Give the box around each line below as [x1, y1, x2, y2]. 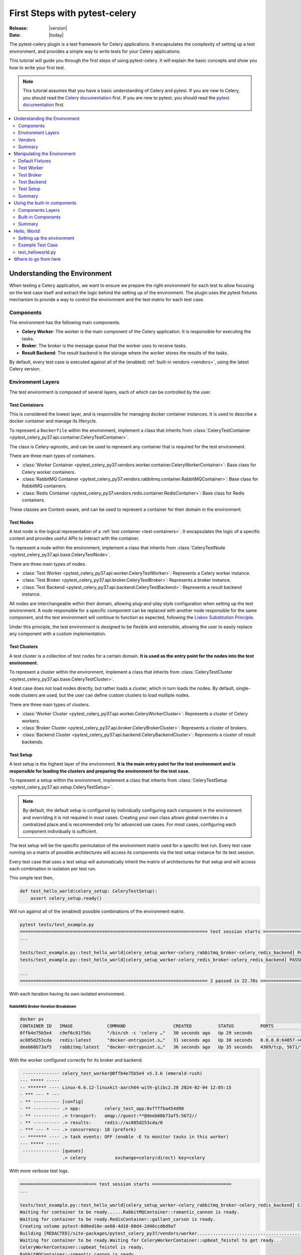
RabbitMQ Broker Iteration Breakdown [9, 1004, 77, 1009]
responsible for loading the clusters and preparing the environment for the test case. [9, 768, 190, 774]
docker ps [20, 1016, 44, 1022]
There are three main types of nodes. [9, 561, 86, 567]
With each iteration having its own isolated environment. [9, 990, 125, 996]
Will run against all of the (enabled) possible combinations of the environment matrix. [9, 908, 185, 914]
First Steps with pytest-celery [9, 8, 136, 19]
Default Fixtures [18, 158, 51, 164]
